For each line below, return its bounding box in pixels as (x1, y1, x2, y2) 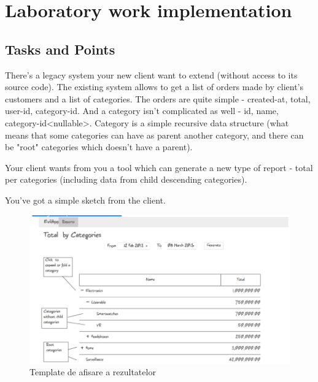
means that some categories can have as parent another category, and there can (5, 128, 304, 141)
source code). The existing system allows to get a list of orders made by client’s (5, 80, 303, 93)
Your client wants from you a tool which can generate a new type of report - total (5, 161, 313, 174)
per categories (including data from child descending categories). (5, 173, 247, 186)
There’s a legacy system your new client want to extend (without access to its (5, 68, 298, 81)
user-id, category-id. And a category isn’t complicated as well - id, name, (5, 104, 279, 117)
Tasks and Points (5, 39, 115, 58)
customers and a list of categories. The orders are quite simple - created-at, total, (5, 92, 311, 105)
